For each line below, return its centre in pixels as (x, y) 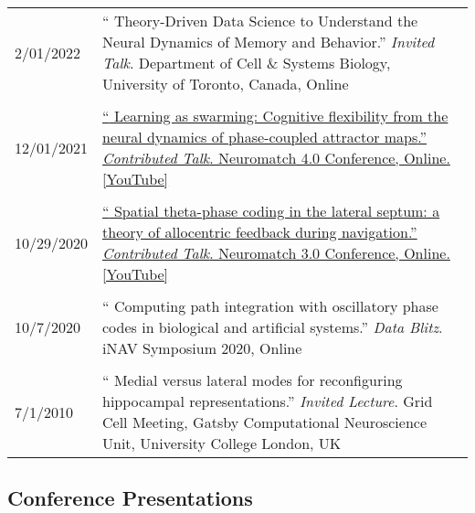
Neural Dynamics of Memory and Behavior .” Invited (269, 42)
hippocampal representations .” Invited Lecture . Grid (268, 401)
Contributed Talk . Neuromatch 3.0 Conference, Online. (276, 253)
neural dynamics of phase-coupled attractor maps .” (265, 137)
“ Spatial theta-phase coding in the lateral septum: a (271, 211)
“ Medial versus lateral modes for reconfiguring (253, 380)
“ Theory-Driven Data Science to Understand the (260, 21)
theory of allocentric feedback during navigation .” (260, 232)
